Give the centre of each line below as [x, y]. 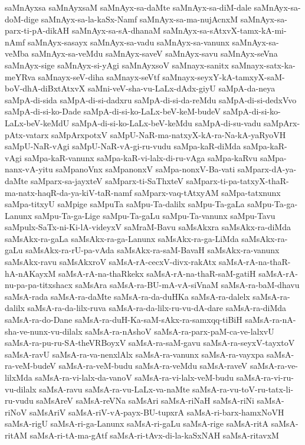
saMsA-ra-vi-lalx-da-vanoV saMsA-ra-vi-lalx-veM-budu [135, 377]
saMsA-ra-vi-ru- [265, 377]
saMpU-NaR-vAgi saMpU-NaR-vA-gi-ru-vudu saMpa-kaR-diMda [123, 146]
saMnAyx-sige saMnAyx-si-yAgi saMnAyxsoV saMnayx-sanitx [117, 65]
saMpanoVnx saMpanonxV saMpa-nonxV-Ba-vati [145, 169]
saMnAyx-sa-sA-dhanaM [116, 30]
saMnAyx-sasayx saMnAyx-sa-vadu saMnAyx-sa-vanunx [128, 42]
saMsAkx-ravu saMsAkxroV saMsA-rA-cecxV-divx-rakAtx [111, 262]
